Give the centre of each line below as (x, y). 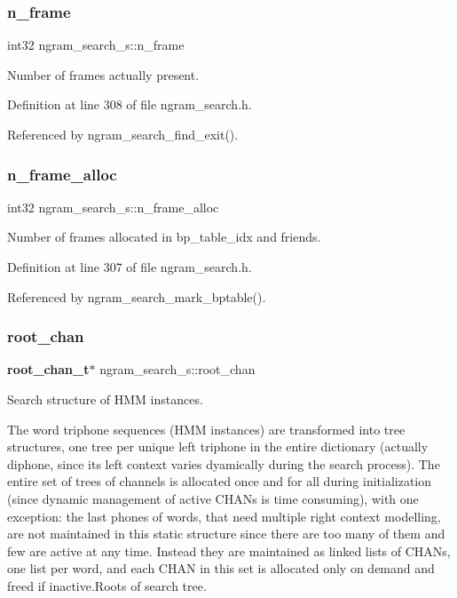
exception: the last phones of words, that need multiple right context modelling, (224, 516)
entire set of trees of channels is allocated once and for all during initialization (220, 481)
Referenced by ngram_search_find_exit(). (123, 134)
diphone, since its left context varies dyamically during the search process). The (224, 463)
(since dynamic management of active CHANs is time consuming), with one (213, 498)
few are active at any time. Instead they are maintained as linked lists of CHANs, (229, 550)
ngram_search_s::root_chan (177, 369)
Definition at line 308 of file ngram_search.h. (130, 104)
